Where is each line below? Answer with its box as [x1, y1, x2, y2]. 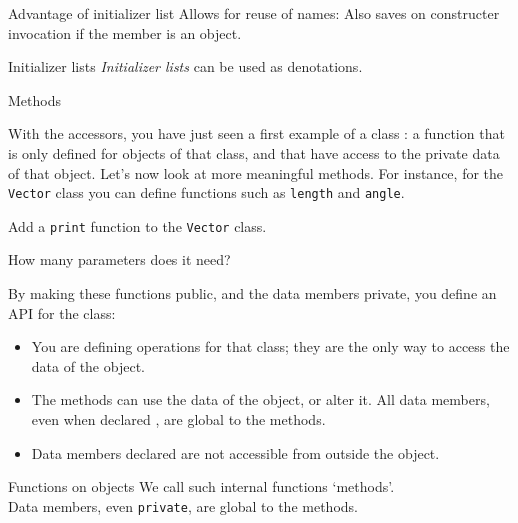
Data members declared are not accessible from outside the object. [31, 442, 440, 463]
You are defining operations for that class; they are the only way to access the [31, 336, 510, 357]
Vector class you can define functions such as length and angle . [8, 182, 405, 203]
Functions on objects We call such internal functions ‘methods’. [8, 476, 395, 497]
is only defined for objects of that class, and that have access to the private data [8, 142, 500, 163]
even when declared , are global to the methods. [31, 409, 326, 430]
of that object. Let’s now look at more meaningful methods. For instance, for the [8, 162, 504, 183]
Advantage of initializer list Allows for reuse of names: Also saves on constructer [8, 3, 500, 23]
